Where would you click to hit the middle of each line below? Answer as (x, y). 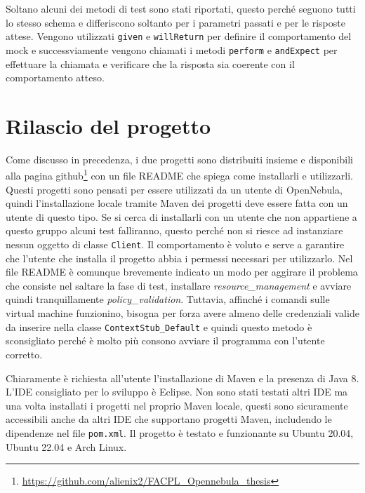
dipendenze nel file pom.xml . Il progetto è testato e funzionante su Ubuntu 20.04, (180, 432)
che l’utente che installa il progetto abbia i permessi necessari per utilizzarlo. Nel (179, 258)
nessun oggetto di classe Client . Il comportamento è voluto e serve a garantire (175, 244)
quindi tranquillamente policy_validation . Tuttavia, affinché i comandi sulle (168, 299)
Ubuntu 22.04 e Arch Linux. (66, 446)
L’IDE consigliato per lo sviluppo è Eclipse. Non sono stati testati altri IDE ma (177, 392)
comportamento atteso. (55, 77)
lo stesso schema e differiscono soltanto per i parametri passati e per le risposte (175, 22)
